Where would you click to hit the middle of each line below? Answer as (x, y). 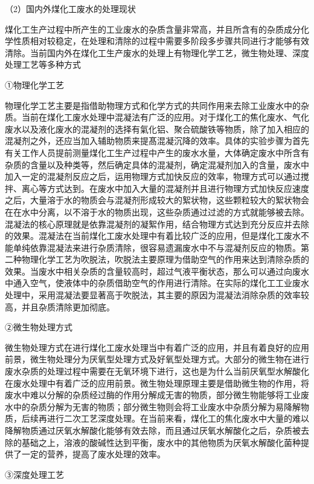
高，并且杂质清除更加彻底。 (60, 306)
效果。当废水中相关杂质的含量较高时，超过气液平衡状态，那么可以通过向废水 (157, 271)
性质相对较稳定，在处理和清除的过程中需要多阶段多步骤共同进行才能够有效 (161, 41)
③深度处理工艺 (34, 474)
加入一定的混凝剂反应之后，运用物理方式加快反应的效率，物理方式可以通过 (153, 176)
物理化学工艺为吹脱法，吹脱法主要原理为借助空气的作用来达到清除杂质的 (165, 259)
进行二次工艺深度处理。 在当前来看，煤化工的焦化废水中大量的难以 (178, 418)
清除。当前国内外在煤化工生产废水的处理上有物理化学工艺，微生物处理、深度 (157, 52)
